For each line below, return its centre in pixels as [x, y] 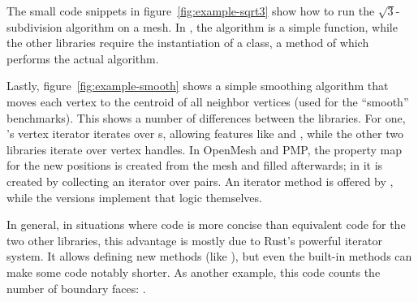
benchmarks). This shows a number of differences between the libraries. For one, [206, 117]
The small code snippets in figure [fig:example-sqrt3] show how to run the [191, 11]
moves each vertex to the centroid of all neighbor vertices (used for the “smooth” [208, 101]
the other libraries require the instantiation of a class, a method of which [188, 43]
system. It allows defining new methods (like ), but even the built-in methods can [209, 256]
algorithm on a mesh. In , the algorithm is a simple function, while [232, 26]
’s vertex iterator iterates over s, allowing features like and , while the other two [205, 134]
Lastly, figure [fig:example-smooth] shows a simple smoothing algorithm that [198, 86]
